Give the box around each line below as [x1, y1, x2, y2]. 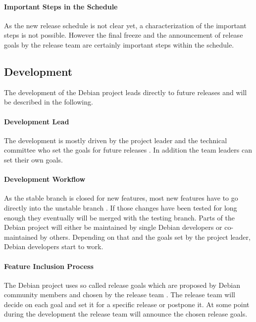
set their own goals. [4, 154, 63, 164]
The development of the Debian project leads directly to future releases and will [4, 87, 247, 97]
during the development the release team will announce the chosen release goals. [4, 309, 248, 319]
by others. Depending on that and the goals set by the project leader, [40, 231, 251, 242]
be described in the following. [4, 97, 93, 107]
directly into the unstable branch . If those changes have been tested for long [4, 202, 237, 213]
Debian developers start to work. [4, 241, 103, 252]
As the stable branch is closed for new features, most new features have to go [4, 193, 238, 203]
